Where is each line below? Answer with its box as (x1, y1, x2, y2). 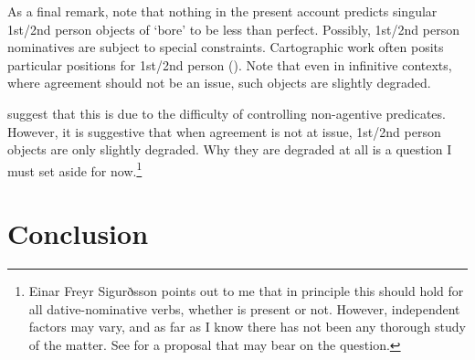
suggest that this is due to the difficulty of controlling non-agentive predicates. (7, 103, 446, 122)
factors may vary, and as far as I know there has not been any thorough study (28, 317, 466, 336)
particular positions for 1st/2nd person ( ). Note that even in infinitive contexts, (7, 55, 452, 74)
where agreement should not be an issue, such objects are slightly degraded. (7, 73, 431, 92)
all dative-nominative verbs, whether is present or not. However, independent (28, 299, 460, 318)
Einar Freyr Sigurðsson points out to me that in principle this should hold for (28, 281, 464, 301)
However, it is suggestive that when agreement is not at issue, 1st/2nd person (7, 122, 441, 141)
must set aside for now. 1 (7, 158, 142, 180)
